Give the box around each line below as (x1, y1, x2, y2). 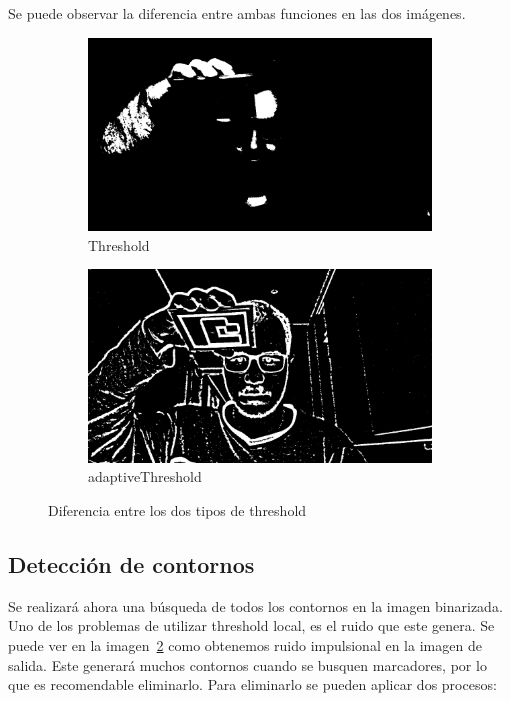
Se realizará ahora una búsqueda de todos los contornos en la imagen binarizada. (8, 595, 503, 616)
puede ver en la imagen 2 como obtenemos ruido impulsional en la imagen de (8, 634, 482, 655)
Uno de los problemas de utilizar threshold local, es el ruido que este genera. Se (8, 615, 495, 636)
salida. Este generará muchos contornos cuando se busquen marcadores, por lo (8, 654, 487, 675)
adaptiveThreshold (88, 466, 202, 487)
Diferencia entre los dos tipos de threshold (48, 499, 307, 520)
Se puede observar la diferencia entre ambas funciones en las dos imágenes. (8, 3, 466, 23)
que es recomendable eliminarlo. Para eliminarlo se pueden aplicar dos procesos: (8, 674, 497, 695)
